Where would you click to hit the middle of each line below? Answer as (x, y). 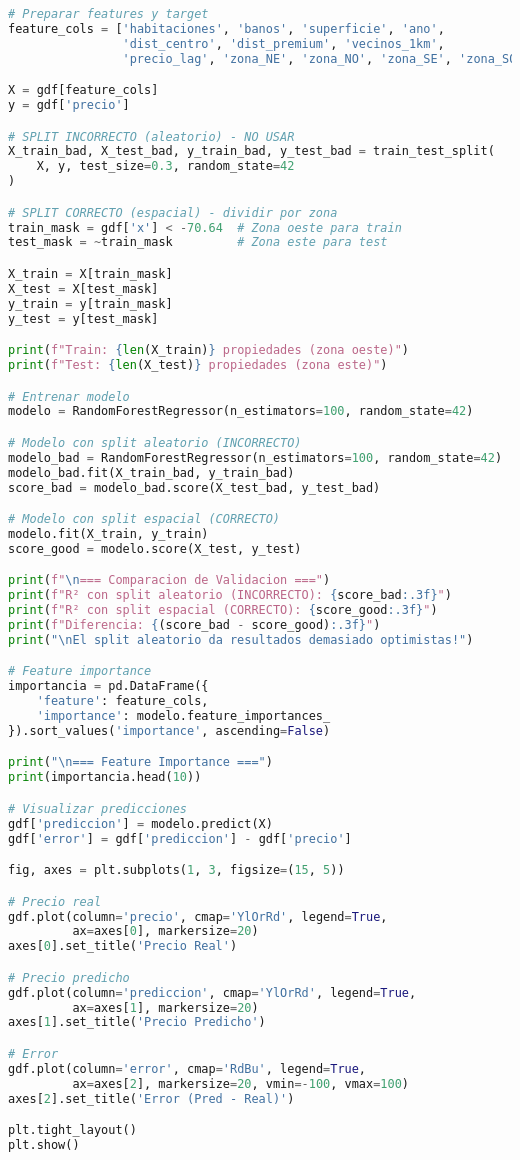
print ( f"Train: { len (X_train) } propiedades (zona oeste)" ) (208, 350)
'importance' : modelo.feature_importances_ (183, 716)
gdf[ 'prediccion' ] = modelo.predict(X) (140, 823)
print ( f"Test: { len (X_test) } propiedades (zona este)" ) (198, 365)
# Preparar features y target (108, 14)
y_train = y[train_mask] (90, 303)
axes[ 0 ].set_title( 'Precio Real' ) (123, 946)
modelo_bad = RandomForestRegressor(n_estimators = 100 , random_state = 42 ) (255, 457)
